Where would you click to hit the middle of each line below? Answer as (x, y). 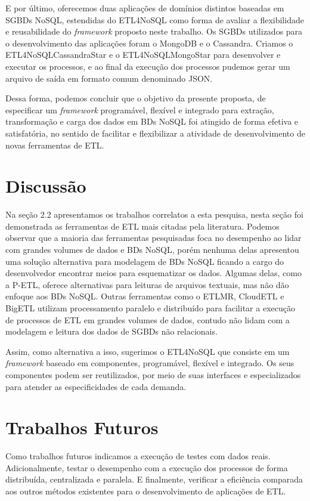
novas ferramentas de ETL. (55, 145)
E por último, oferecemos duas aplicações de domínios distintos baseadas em (145, 8)
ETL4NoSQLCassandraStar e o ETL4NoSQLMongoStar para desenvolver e (143, 55)
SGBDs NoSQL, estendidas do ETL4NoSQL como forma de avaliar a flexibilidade (155, 19)
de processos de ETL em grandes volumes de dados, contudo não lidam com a (148, 319)
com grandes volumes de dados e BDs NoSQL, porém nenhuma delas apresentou (152, 250)
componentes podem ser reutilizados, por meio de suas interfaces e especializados (153, 374)
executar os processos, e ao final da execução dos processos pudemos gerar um (148, 66)
